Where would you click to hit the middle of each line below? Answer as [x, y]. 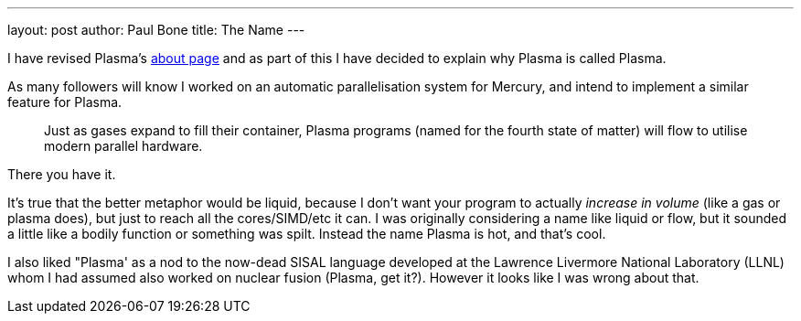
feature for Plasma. [65, 102]
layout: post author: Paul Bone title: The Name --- [156, 30]
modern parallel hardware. [123, 146]
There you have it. [62, 174]
